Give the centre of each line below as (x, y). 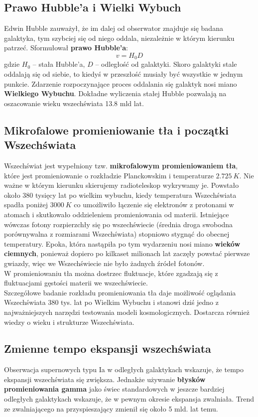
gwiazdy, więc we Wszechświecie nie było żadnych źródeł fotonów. (104, 263)
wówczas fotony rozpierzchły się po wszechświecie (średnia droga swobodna (119, 224)
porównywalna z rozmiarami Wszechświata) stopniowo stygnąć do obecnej (117, 234)
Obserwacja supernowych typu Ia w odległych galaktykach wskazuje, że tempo (124, 369)
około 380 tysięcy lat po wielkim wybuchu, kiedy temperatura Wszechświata (120, 195)
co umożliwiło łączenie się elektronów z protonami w (154, 205)
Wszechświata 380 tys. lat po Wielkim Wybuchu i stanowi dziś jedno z (111, 302)
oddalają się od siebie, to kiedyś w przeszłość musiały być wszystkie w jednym (124, 74)
